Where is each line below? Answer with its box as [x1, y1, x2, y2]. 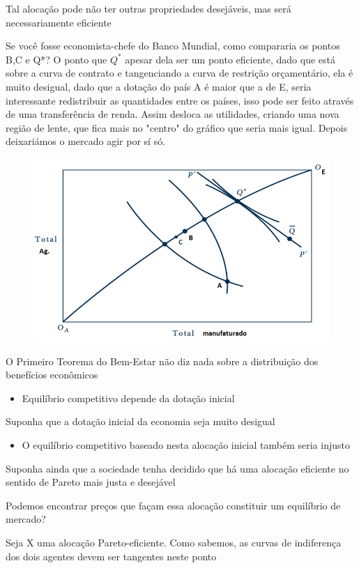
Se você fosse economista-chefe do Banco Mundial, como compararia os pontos [6, 38, 340, 53]
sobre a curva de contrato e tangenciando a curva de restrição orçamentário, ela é [6, 66, 353, 80]
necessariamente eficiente [6, 15, 112, 29]
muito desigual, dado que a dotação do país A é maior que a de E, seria [6, 79, 312, 93]
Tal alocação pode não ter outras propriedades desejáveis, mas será [6, 1, 291, 15]
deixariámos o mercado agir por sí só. [6, 134, 166, 148]
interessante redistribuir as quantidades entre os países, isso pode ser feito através [6, 93, 354, 107]
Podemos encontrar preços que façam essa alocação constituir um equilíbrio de [6, 498, 341, 512]
